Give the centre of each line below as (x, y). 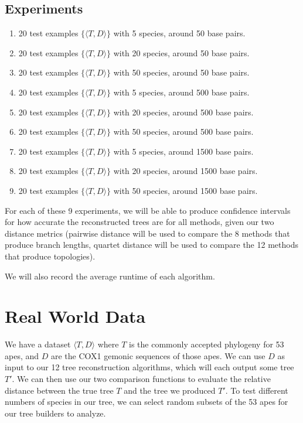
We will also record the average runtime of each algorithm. (110, 276)
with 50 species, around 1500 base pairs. (185, 190)
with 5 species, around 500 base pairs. (181, 92)
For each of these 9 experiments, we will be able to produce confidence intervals (148, 210)
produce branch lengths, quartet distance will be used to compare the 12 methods (151, 245)
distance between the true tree (59, 390)
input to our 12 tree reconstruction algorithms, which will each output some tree (149, 367)
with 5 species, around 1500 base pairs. (183, 151)
